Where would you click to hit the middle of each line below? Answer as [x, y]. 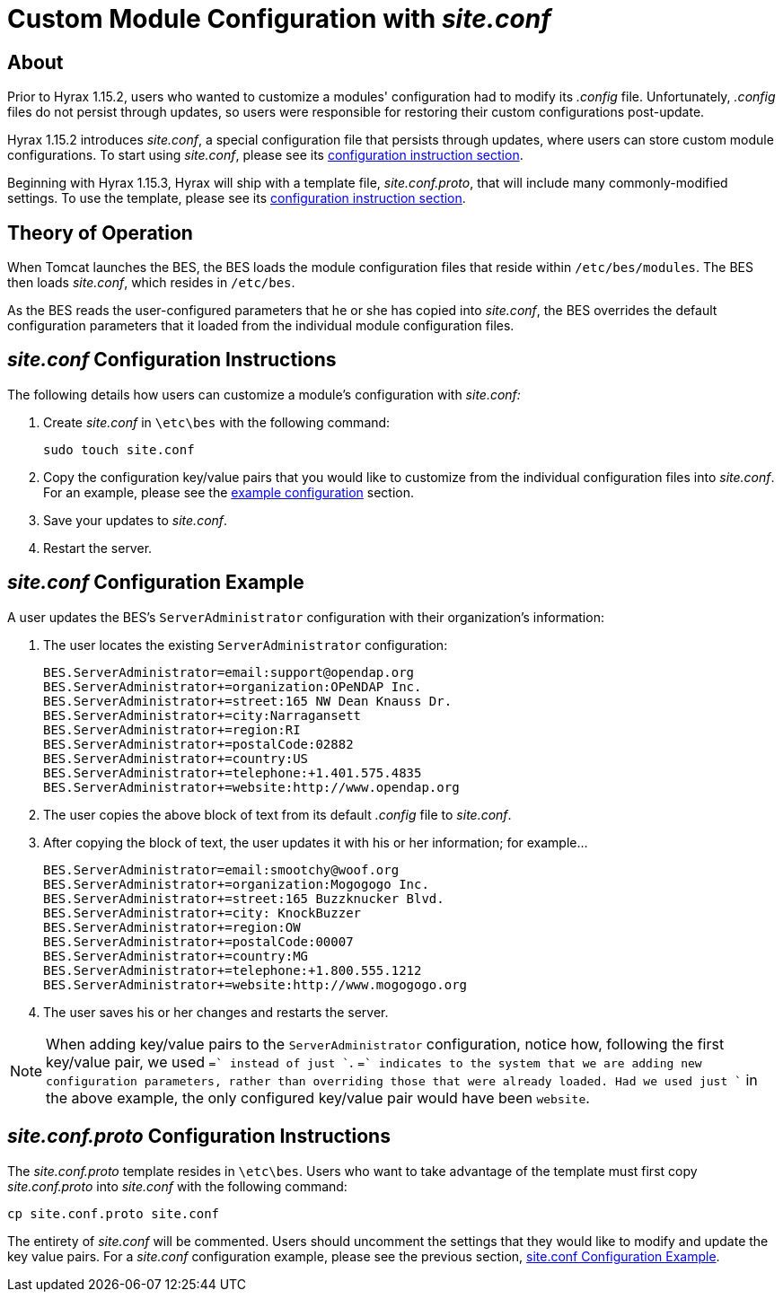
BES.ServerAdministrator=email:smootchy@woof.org [221, 869]
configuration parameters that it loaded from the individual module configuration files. [261, 326]
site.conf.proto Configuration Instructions [199, 1137]
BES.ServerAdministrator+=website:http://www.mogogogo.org [255, 984]
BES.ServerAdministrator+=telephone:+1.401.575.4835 [233, 772]
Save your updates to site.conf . [136, 520]
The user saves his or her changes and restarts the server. [216, 1012]
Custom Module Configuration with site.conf [279, 19]
